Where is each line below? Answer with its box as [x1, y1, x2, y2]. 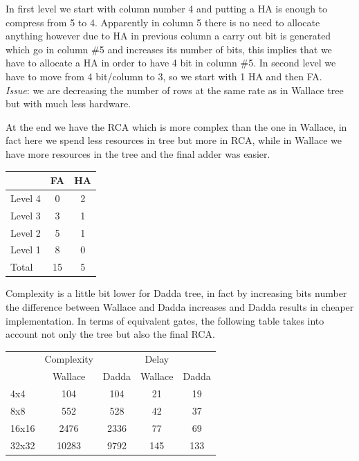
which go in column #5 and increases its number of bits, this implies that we [6, 42, 332, 56]
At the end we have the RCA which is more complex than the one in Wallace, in [6, 119, 347, 134]
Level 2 [10, 225, 41, 239]
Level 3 [10, 208, 41, 222]
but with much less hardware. [6, 96, 131, 111]
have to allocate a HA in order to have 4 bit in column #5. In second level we [6, 55, 336, 70]
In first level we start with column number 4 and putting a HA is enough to [6, 1, 328, 15]
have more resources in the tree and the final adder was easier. [6, 146, 270, 161]
